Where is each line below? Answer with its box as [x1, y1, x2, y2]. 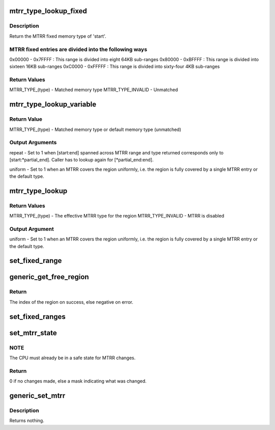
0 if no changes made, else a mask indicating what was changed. [9, 378, 147, 384]
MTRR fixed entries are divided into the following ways [9, 46, 148, 53]
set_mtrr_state [9, 329, 57, 337]
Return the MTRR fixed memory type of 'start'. [9, 33, 106, 39]
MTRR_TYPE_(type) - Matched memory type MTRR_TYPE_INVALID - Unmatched [9, 87, 178, 93]
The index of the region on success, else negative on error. [9, 299, 133, 305]
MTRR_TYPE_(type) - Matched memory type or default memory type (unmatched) [9, 126, 182, 132]
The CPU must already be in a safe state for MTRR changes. [9, 355, 136, 361]
